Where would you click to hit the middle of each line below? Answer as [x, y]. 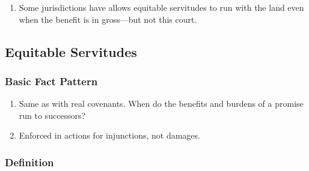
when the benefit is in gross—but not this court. [108, 19]
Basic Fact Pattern [51, 81]
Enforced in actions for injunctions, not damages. [109, 135]
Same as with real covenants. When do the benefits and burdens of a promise [161, 103]
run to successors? [52, 115]
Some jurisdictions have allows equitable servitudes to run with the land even [161, 7]
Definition [29, 162]
